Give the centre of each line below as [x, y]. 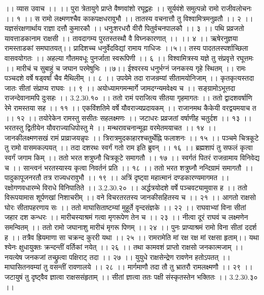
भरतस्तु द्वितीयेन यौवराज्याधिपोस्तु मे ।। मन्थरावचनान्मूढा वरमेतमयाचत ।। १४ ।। [110, 128]
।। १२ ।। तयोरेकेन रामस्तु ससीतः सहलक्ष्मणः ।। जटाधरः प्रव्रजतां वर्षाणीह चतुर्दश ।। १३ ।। [128, 118]
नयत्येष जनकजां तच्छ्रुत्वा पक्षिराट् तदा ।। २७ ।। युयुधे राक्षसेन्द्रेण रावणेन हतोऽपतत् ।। [118, 257]
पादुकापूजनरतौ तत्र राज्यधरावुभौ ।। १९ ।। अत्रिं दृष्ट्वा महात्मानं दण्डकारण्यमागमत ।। [117, 177]
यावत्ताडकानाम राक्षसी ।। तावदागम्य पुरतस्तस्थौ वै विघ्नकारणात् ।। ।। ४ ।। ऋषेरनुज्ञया [121, 38]
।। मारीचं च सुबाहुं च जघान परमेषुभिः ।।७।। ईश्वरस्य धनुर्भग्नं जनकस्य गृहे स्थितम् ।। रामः [125, 68]
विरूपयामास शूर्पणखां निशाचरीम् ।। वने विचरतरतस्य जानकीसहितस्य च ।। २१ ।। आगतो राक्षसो [130, 197]
